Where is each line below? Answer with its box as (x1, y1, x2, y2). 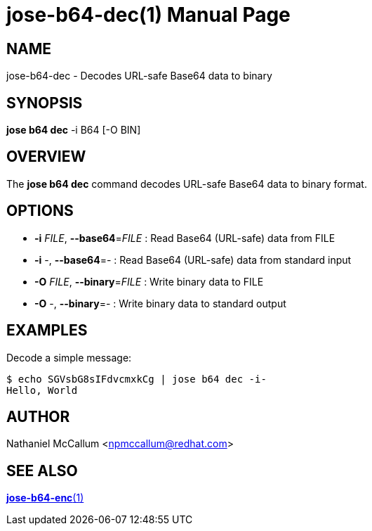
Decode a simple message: (6, 351, 132, 364)
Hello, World (6, 384, 78, 396)
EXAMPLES (6, 321, 88, 340)
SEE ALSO (6, 461, 78, 480)
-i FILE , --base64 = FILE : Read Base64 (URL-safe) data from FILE (34, 231, 336, 244)
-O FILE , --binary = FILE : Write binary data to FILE (34, 275, 264, 288)
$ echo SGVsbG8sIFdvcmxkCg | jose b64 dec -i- (6, 373, 267, 385)
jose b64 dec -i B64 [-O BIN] (6, 124, 141, 136)
